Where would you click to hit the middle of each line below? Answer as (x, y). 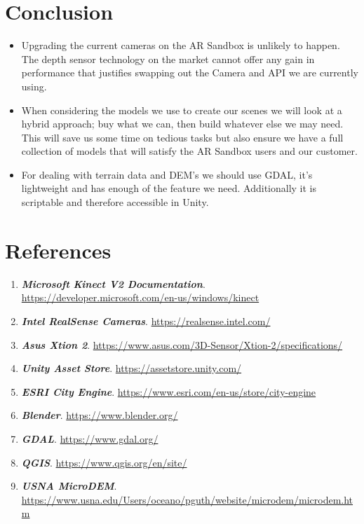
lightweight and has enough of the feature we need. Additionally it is (169, 188)
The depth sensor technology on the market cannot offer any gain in (168, 58)
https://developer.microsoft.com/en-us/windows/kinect (140, 297)
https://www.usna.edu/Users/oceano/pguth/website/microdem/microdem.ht (187, 499)
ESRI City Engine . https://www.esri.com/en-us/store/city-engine (169, 391)
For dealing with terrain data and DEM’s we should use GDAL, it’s (167, 174)
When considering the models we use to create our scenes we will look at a (182, 110)
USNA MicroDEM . (69, 486)
